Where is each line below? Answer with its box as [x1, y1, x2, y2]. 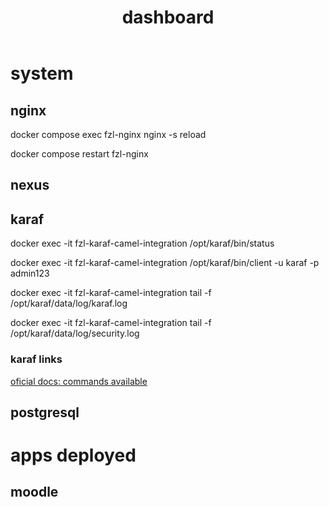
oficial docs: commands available [10, 375, 148, 387]
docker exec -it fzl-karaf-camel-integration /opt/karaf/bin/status [10, 237, 275, 250]
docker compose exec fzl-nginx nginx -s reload [10, 129, 207, 140]
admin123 [10, 267, 50, 280]
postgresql [10, 404, 80, 421]
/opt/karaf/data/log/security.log [10, 327, 140, 340]
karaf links [10, 352, 63, 366]
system [10, 62, 74, 85]
